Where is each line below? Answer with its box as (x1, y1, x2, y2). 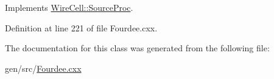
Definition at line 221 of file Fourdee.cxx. (5, 21, 158, 34)
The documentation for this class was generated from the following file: (5, 42, 270, 54)
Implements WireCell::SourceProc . (5, 1, 133, 13)
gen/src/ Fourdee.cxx (5, 62, 82, 74)
